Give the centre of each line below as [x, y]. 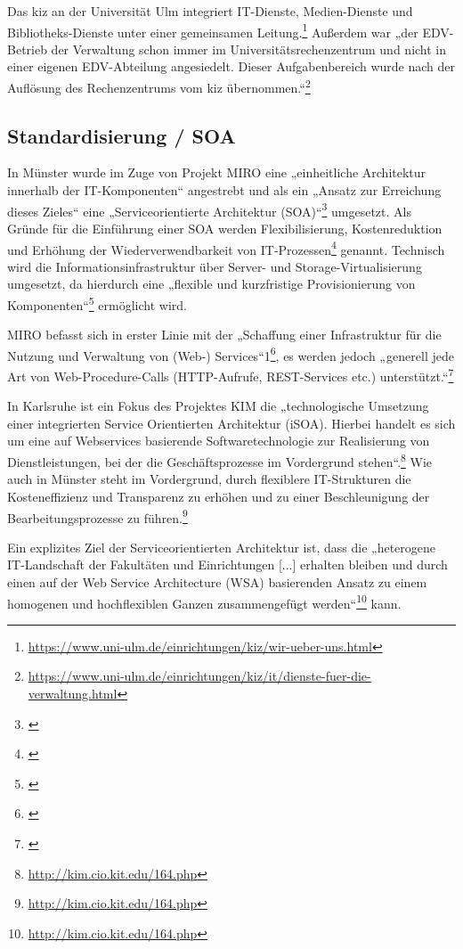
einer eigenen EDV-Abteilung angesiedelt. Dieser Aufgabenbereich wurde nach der [231, 66]
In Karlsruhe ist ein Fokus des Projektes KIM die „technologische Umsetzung [218, 406]
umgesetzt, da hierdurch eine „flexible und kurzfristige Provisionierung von [211, 284]
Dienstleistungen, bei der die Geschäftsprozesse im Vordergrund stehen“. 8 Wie [220, 460]
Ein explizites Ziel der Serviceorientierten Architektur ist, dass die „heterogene [222, 547]
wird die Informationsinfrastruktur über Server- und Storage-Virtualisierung [215, 266]
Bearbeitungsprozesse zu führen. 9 [97, 516]
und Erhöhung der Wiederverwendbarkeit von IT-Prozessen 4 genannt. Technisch [226, 248]
